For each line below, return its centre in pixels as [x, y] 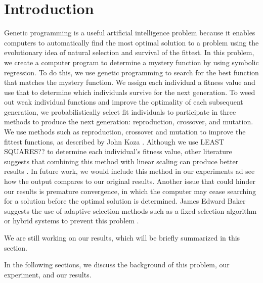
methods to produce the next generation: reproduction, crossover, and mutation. [129, 122]
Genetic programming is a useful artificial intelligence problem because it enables [130, 33]
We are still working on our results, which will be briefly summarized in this [122, 238]
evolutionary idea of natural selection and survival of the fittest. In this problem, [129, 52]
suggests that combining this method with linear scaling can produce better [121, 161]
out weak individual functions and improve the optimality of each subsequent [124, 102]
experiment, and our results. [48, 274]
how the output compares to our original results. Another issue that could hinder [130, 181]
